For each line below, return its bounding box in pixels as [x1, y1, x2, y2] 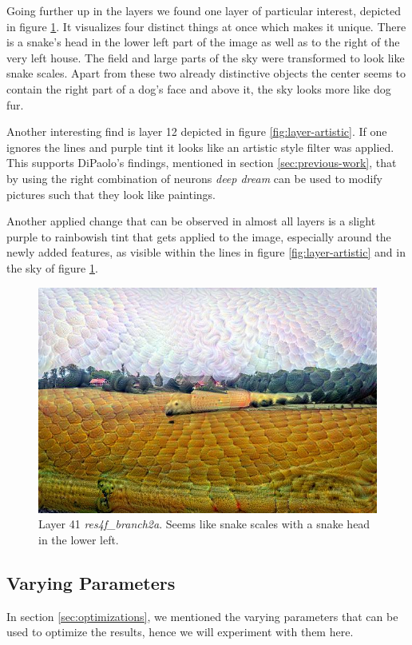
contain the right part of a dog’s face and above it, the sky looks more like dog [6, 80, 391, 97]
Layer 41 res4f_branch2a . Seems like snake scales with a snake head [38, 516, 370, 532]
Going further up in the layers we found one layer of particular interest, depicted [6, 2, 402, 18]
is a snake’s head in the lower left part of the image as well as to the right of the [6, 34, 400, 50]
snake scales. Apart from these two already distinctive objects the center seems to [6, 65, 406, 82]
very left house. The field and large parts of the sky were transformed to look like [6, 49, 405, 66]
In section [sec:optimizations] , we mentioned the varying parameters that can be [6, 607, 398, 624]
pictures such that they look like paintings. [6, 185, 216, 202]
